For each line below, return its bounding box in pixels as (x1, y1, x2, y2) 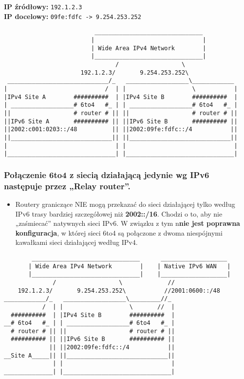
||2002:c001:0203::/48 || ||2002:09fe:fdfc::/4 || (4, 126, 238, 133)
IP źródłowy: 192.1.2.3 (4, 1, 82, 11)
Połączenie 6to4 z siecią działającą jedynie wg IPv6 (4, 168, 209, 180)
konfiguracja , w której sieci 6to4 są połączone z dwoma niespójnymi (15, 227, 223, 238)
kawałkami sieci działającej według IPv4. (15, 237, 138, 247)
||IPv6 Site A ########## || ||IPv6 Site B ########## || (4, 118, 238, 125)
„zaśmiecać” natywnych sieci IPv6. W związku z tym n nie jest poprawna (15, 218, 240, 228)
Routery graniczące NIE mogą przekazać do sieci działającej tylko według (15, 199, 235, 209)
